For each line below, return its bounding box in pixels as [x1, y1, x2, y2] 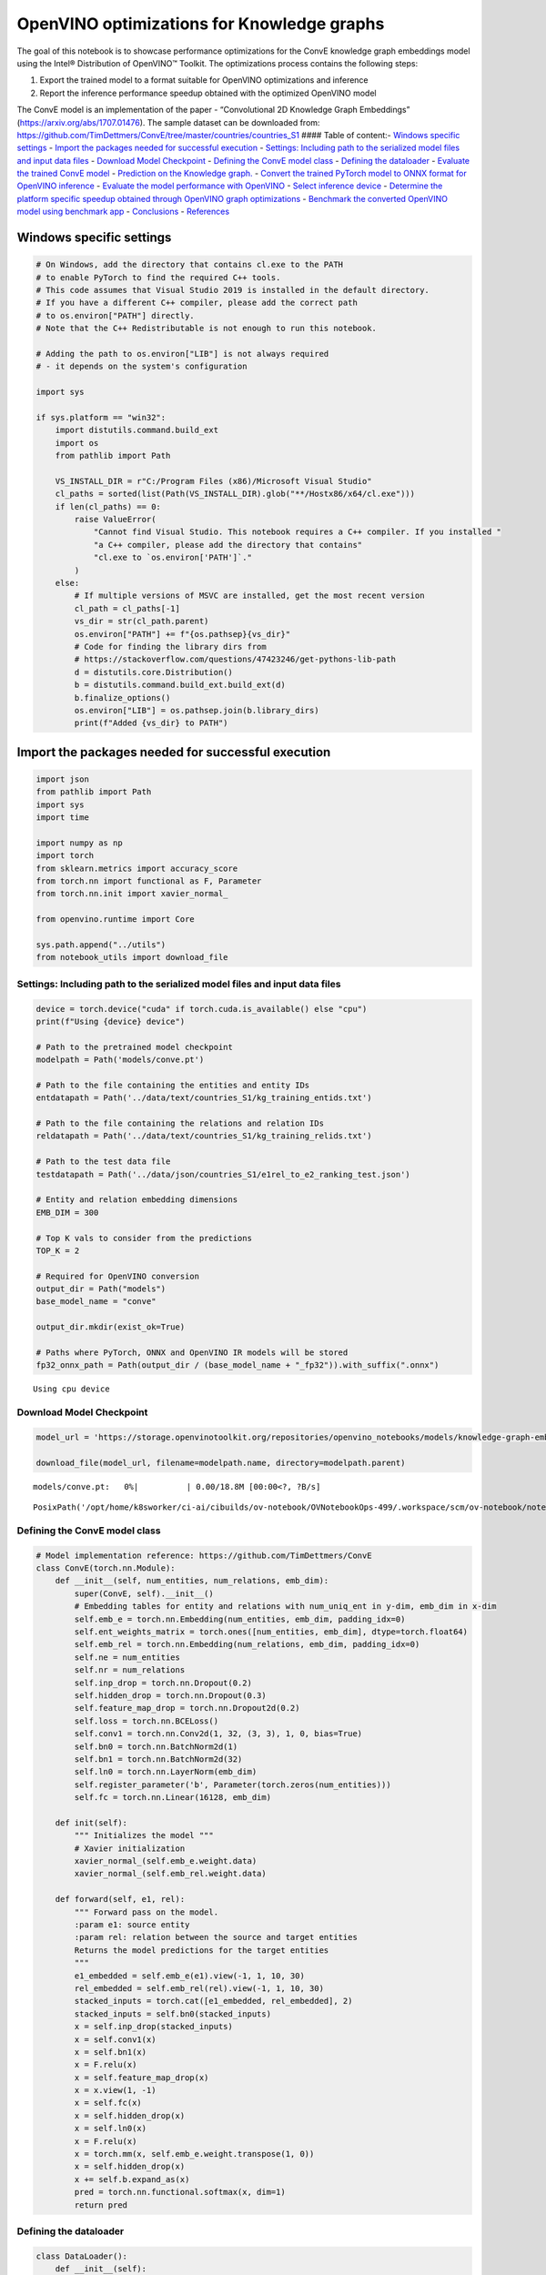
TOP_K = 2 [35, 1245, 80, 1256]
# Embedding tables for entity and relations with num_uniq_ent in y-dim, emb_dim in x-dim [74, 1602, 497, 1612]
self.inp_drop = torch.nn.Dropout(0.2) [74, 1677, 252, 1688]
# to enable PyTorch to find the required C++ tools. [35, 272, 281, 282]
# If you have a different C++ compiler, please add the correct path [35, 298, 359, 308]
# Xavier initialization [74, 1843, 186, 1854]
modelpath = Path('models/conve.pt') [35, 1055, 205, 1065]
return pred [74, 2199, 127, 2210]
